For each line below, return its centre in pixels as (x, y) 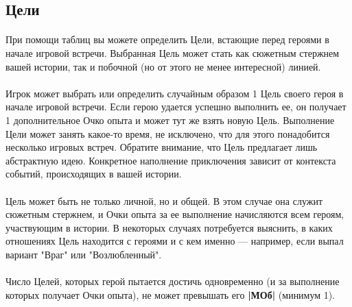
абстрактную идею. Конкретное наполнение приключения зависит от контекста (171, 160)
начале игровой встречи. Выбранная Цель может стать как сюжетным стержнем (173, 52)
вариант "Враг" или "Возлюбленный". (84, 254)
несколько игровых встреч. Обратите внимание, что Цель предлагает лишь (162, 147)
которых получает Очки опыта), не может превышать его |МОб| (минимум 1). (171, 294)
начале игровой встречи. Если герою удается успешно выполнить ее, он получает (176, 107)
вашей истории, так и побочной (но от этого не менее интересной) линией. (163, 66)
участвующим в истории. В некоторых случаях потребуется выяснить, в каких (169, 227)
